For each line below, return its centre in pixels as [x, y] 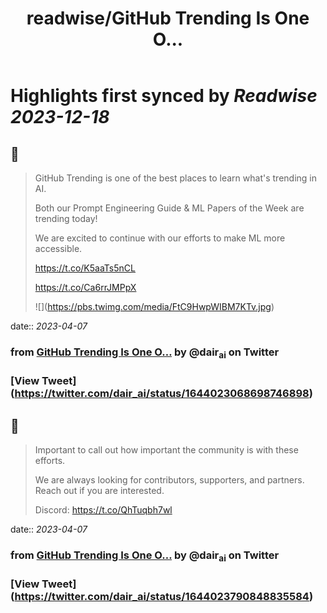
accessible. [58, 248]
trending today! [66, 218]
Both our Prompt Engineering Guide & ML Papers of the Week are [169, 208]
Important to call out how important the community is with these [166, 449]
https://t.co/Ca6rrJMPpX [85, 287]
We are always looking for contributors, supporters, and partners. [169, 479]
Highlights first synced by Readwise [164, 96]
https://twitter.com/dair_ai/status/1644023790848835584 [162, 597]
